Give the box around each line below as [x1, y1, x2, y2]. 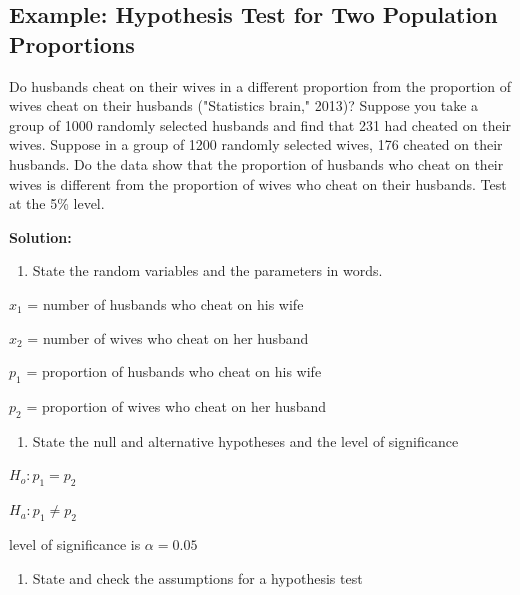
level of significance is [9, 533, 141, 554]
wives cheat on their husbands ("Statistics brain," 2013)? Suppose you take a [9, 95, 479, 116]
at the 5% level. [9, 193, 105, 214]
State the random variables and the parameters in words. [32, 260, 383, 281]
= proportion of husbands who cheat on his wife [26, 361, 322, 382]
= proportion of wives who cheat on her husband [26, 395, 327, 416]
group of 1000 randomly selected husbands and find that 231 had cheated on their [9, 114, 512, 135]
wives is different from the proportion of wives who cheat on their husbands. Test [9, 173, 507, 194]
